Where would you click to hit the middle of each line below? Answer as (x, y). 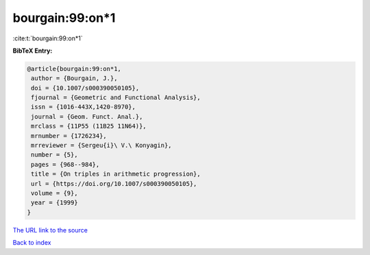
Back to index (32, 243)
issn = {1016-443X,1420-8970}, (84, 107)
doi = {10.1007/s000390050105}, (85, 88)
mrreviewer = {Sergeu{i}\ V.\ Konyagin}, (101, 146)
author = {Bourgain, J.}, (74, 78)
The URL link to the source (50, 230)
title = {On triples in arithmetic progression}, (116, 174)
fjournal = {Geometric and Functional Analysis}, (116, 98)
